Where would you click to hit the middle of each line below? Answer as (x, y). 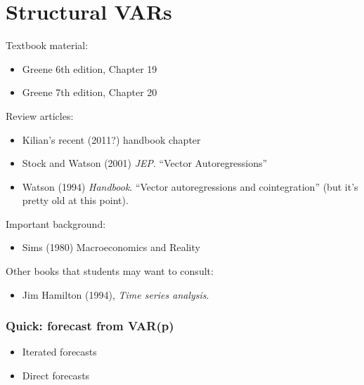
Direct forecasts (56, 376)
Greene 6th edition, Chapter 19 (90, 68)
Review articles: (40, 115)
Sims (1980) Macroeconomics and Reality (111, 247)
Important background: (56, 223)
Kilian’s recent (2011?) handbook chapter (111, 139)
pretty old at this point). (75, 200)
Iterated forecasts (59, 352)
